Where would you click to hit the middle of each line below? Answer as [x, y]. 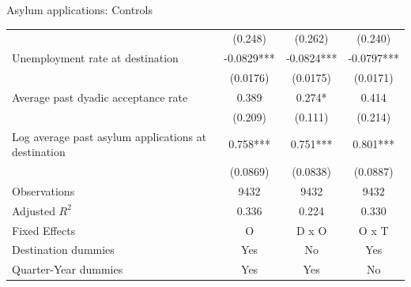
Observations [43, 190]
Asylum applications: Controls [80, 9]
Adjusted [34, 210]
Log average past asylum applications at [109, 136]
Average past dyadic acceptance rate [100, 97]
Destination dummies [63, 250]
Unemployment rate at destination [95, 58]
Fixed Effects [44, 230]
